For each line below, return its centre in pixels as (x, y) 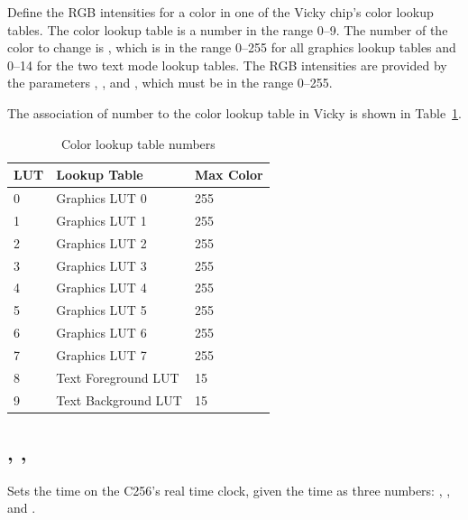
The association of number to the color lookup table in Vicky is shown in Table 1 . (235, 112)
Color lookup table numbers (138, 143)
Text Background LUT (119, 399)
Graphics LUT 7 (101, 354)
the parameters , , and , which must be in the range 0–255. (170, 83)
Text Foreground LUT (118, 377)
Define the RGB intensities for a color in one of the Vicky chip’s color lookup (220, 12)
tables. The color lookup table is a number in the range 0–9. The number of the (228, 29)
